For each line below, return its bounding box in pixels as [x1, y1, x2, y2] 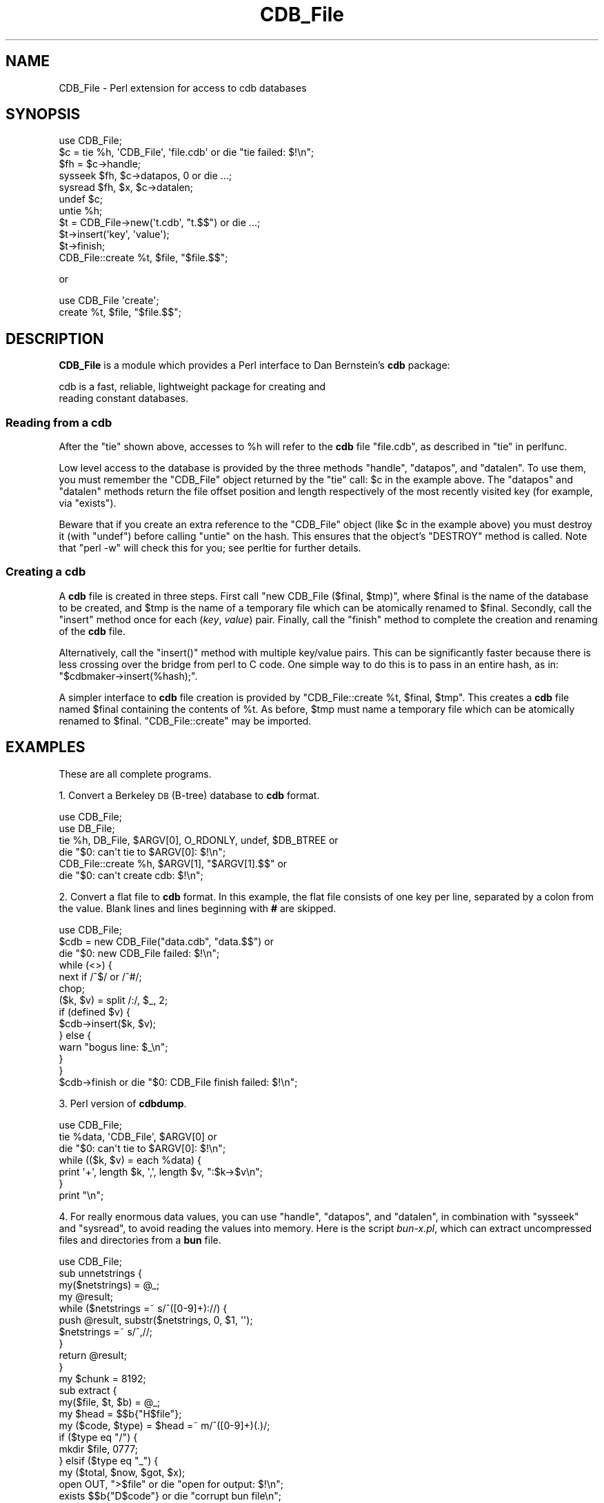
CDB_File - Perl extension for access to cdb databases [59, 81, 307, 94]
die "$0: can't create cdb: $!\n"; [59, 869, 203, 881]
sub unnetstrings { [59, 1267, 142, 1279]
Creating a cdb [6, 565, 86, 579]
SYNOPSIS [6, 105, 81, 123]
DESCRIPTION [6, 330, 104, 347]
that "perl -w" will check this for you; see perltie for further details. [59, 542, 361, 554]
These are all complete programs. [59, 767, 212, 780]
